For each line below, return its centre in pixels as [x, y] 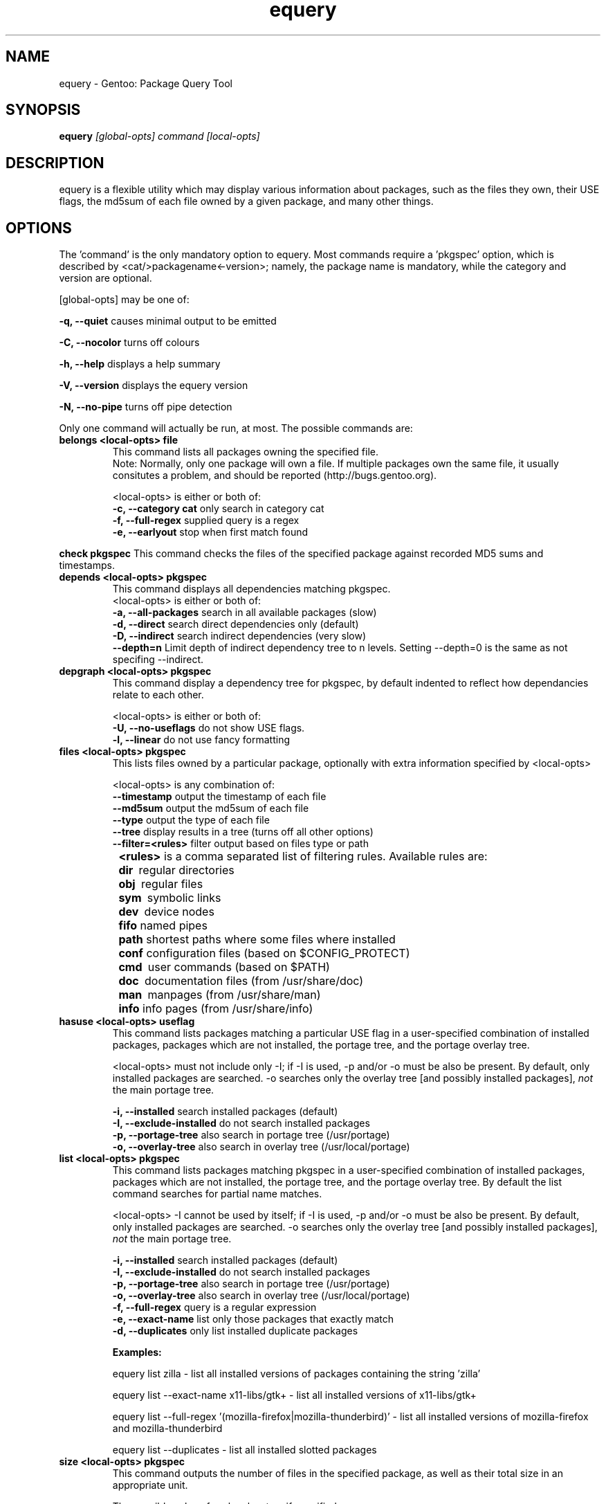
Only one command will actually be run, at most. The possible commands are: [236, 428]
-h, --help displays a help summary [140, 364]
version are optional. [105, 278]
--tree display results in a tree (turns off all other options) [243, 832]
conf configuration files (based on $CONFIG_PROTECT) [264, 953]
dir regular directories [176, 870]
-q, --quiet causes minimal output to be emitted [168, 321]
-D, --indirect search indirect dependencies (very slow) [239, 636]
